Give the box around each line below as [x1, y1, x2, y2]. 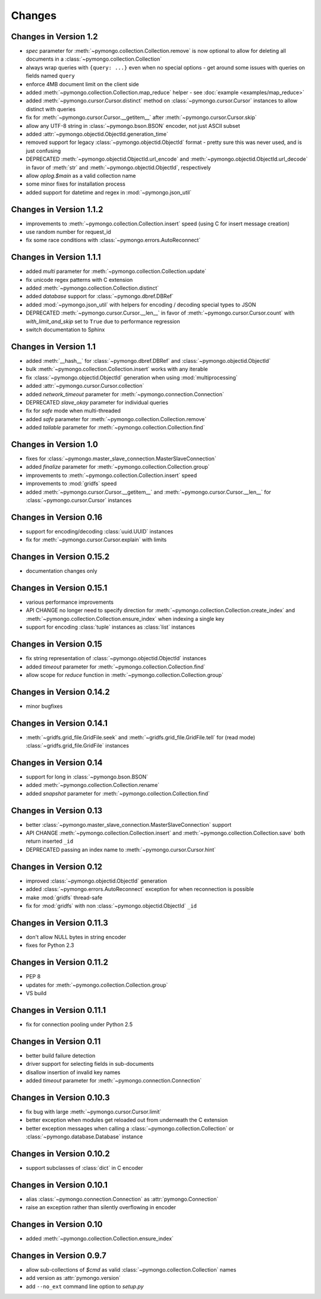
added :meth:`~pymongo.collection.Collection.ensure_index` [26, 1235, 174, 1242]
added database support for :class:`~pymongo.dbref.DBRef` [26, 293, 174, 300]
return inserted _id [26, 837, 74, 845]
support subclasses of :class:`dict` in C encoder [26, 1164, 143, 1171]
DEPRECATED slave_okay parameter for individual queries [26, 399, 169, 406]
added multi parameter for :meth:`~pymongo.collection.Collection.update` [26, 268, 207, 275]
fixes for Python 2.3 [26, 942, 74, 949]
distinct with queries [26, 105, 76, 112]
